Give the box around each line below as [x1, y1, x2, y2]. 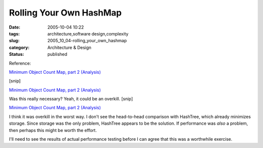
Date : [9, 24, 20, 30]
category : [9, 44, 30, 50]
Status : [9, 51, 24, 57]
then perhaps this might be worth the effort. [9, 127, 97, 133]
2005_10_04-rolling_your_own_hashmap [47, 38, 127, 44]
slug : [9, 38, 19, 44]
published [47, 51, 68, 57]
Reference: [9, 60, 31, 66]
